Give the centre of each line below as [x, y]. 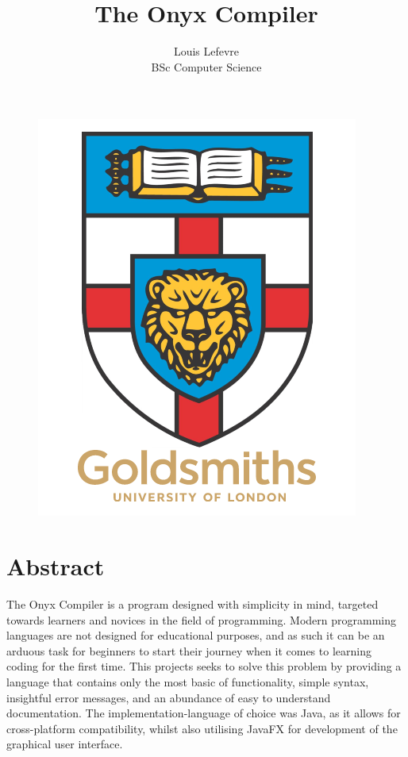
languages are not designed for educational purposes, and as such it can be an [196, 635]
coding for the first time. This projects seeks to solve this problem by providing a [204, 666]
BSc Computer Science [206, 66]
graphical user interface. [65, 744]
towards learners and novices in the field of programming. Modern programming [201, 619]
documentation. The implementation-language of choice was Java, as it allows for [204, 713]
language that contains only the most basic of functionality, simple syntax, [188, 682]
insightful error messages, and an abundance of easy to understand [169, 697]
